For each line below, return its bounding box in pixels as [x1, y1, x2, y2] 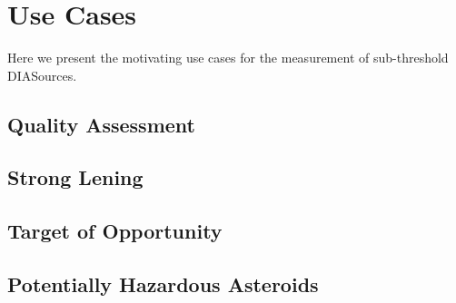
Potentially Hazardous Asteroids [7, 270, 319, 298]
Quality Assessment [7, 110, 195, 138]
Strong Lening [7, 163, 144, 191]
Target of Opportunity [7, 217, 223, 245]
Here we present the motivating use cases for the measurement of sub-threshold [7, 48, 449, 67]
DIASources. [7, 65, 77, 84]
